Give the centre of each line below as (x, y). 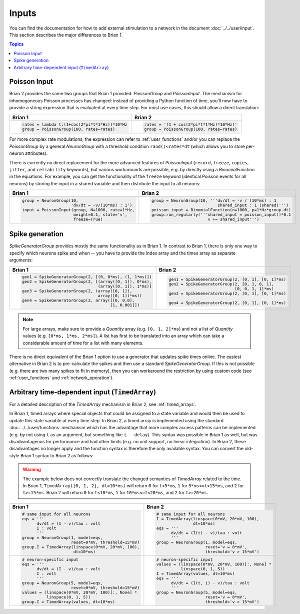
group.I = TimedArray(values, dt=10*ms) (68, 602)
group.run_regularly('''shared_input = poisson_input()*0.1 (221, 215)
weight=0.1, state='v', (100, 215)
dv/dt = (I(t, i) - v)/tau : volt (210, 583)
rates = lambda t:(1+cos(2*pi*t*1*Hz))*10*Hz (74, 124)
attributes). (36, 153)
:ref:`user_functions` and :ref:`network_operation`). (61, 378)
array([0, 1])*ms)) (120, 296)
